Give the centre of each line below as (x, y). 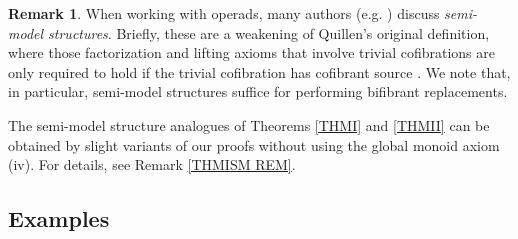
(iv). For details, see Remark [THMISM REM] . (152, 164)
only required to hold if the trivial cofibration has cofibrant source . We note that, (259, 71)
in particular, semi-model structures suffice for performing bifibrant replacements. (258, 91)
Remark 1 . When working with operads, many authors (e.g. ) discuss (224, 13)
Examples (59, 218)
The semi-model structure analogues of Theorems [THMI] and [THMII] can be (249, 124)
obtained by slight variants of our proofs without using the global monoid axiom (254, 144)
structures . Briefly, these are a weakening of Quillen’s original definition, (269, 32)
